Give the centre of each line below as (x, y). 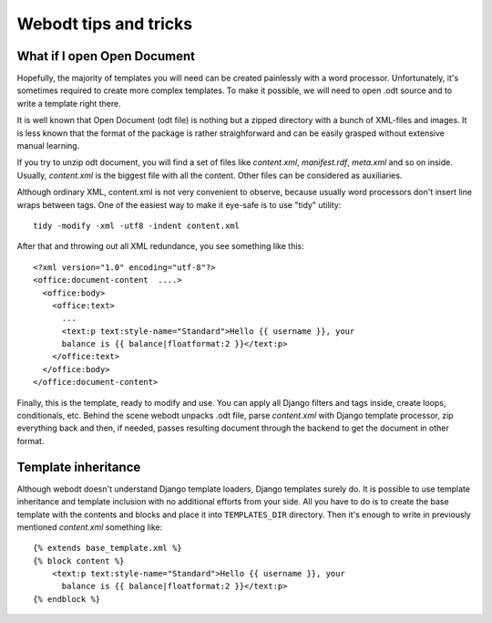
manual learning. (48, 146)
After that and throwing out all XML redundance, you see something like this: (160, 246)
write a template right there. (69, 103)
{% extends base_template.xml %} (108, 548)
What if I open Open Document (106, 56)
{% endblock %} (67, 599)
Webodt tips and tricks (105, 24)
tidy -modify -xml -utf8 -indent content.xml (137, 225)
